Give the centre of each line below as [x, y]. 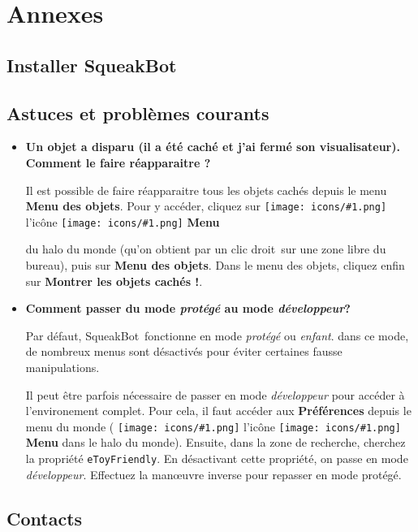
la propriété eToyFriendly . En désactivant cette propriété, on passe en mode [217, 458]
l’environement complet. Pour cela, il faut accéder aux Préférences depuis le [218, 411]
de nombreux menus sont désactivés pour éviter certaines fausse [184, 351]
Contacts [45, 518]
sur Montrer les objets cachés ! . [114, 281]
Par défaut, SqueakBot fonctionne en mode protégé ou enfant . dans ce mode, [217, 335]
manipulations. [62, 368]
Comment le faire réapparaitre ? [118, 162]
